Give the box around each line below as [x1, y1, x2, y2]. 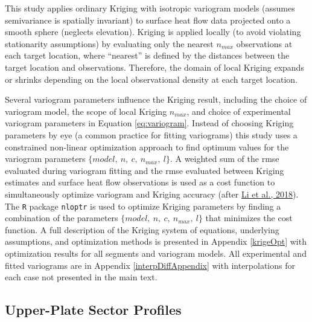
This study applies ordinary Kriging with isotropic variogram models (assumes [5, 2, 295, 14]
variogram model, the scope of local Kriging [5, 105, 167, 117]
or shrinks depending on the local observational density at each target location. [5, 72, 298, 85]
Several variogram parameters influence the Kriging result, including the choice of [5, 93, 307, 106]
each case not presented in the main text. [5, 271, 158, 283]
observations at [236, 37, 293, 50]
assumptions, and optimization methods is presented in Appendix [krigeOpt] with [5, 235, 307, 248]
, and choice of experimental [186, 105, 291, 117]
